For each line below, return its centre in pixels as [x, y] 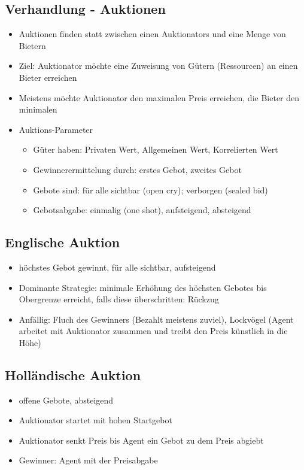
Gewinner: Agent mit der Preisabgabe [88, 460]
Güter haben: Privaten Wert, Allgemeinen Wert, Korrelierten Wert [156, 149]
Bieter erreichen [48, 77]
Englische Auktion [63, 242]
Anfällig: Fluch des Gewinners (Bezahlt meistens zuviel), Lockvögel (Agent [156, 319]
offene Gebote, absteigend [66, 400]
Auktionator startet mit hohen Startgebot [95, 420]
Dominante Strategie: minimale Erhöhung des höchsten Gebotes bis [143, 287]
